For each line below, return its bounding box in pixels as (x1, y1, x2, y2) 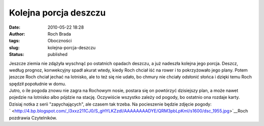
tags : (9, 38, 20, 44)
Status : (9, 52, 24, 57)
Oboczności (47, 38, 72, 44)
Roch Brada (47, 31, 71, 36)
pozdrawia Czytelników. (9, 115, 57, 121)
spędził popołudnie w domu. (9, 81, 66, 87)
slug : (9, 44, 20, 51)
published (47, 52, 68, 57)
